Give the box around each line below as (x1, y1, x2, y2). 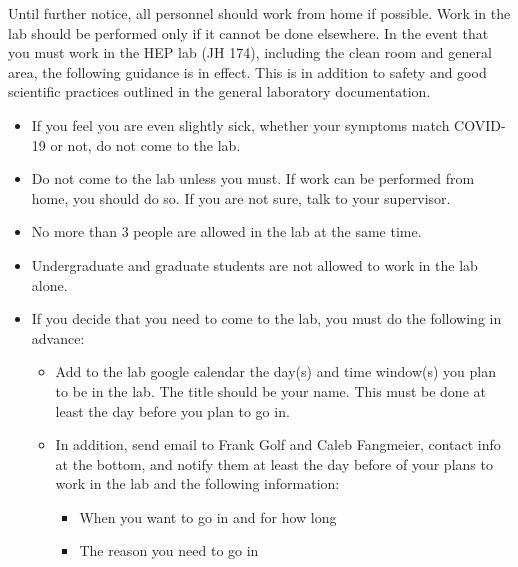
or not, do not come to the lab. (50, 134, 241, 155)
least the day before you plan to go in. (55, 400, 290, 421)
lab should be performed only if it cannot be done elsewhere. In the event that (8, 22, 489, 43)
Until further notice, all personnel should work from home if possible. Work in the (8, 3, 511, 23)
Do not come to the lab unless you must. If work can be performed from (31, 168, 475, 189)
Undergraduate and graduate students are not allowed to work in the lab (31, 254, 478, 275)
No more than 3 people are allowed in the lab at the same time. (31, 221, 422, 242)
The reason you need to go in (79, 540, 259, 561)
